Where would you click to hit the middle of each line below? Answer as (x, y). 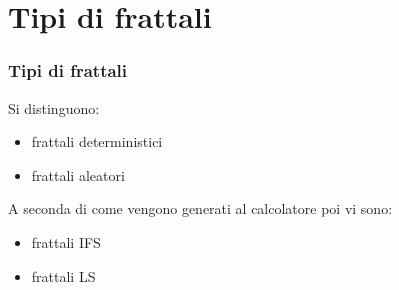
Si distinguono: (54, 107)
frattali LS (63, 275)
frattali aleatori (78, 174)
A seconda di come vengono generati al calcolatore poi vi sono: (200, 208)
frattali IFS (66, 241)
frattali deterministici (97, 141)
